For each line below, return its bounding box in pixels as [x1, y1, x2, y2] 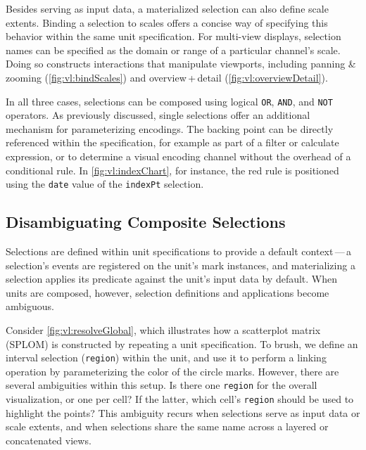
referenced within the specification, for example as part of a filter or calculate [6, 135, 339, 150]
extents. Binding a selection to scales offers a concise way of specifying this [6, 15, 328, 30]
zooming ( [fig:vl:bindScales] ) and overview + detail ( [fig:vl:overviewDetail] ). [6, 70, 328, 84]
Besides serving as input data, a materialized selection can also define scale [6, 1, 329, 15]
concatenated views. [6, 432, 91, 447]
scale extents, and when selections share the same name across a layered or [6, 419, 329, 434]
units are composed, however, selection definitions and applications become [6, 285, 329, 300]
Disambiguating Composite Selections [6, 211, 286, 233]
